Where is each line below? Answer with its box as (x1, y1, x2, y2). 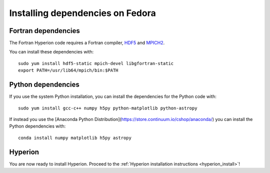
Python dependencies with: (9, 123, 66, 129)
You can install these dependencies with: (9, 49, 94, 55)
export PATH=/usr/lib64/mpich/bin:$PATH (18, 67, 118, 73)
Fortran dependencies (9, 26, 80, 35)
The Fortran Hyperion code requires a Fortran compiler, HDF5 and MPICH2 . (9, 40, 165, 46)
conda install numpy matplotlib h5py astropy (18, 135, 132, 140)
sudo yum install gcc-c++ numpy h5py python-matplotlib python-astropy (18, 105, 197, 111)
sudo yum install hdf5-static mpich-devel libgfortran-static (18, 60, 174, 66)
